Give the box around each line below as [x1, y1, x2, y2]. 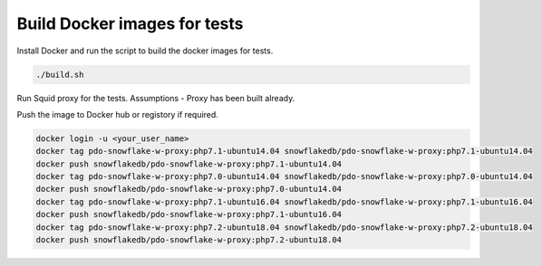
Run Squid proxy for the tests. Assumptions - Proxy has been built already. [16, 92, 295, 103]
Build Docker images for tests [16, 14, 244, 33]
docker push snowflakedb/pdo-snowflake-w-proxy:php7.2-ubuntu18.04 [35, 235, 343, 245]
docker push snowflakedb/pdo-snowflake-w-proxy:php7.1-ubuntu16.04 [35, 209, 343, 220]
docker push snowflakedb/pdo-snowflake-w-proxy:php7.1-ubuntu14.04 [35, 158, 343, 169]
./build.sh [35, 69, 84, 80]
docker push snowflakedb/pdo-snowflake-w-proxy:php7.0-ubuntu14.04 [35, 184, 343, 195]
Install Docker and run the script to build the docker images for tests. [16, 45, 274, 56]
